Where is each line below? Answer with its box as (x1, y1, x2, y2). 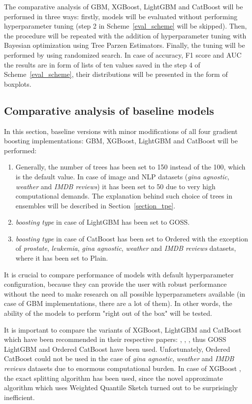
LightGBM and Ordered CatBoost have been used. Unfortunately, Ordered (4, 343, 230, 354)
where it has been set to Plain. (15, 253, 108, 263)
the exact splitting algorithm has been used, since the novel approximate (4, 372, 223, 383)
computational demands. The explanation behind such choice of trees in (15, 191, 232, 201)
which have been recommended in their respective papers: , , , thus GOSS (4, 334, 226, 344)
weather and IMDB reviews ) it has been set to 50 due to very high (15, 181, 216, 191)
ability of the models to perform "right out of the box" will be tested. (4, 308, 212, 318)
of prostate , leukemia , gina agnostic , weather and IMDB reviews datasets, (15, 243, 236, 253)
